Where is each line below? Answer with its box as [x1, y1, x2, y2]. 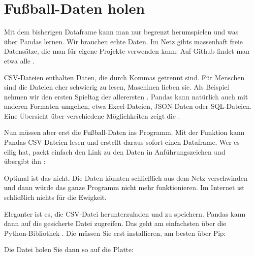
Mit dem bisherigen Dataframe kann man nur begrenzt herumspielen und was [4, 27, 239, 37]
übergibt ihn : [4, 156, 46, 166]
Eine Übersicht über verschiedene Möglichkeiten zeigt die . [4, 110, 180, 121]
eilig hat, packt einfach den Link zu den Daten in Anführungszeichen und [4, 146, 225, 157]
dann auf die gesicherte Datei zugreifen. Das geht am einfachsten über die [4, 218, 226, 228]
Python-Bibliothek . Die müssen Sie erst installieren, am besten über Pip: [4, 227, 226, 238]
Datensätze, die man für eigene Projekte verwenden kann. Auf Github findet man [4, 46, 250, 56]
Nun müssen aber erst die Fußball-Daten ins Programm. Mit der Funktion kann [4, 127, 245, 137]
